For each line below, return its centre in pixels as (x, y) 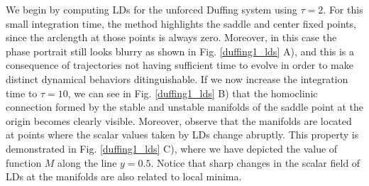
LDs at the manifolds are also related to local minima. (124, 176)
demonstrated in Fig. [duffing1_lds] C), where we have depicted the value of (172, 148)
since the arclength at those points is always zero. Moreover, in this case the (171, 37)
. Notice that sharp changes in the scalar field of (255, 162)
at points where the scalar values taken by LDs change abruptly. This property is (182, 135)
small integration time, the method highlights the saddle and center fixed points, (181, 23)
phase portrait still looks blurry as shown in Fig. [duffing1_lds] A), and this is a (180, 51)
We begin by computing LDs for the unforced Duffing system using (152, 9)
